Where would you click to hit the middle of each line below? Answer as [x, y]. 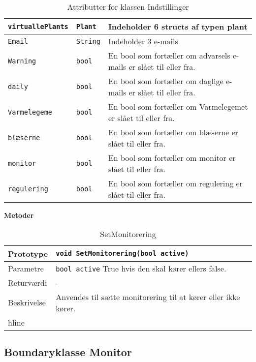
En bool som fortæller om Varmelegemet [178, 106]
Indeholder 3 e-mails [143, 41]
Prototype [28, 253]
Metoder [19, 215]
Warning [22, 61]
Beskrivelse [27, 302]
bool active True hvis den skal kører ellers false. [141, 268]
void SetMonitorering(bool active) [122, 254]
